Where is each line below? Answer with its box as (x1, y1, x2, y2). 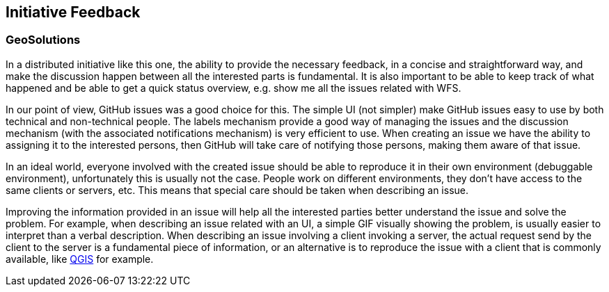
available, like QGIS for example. (6, 252, 154, 265)
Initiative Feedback (6, 3, 141, 21)
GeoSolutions (6, 33, 81, 47)
